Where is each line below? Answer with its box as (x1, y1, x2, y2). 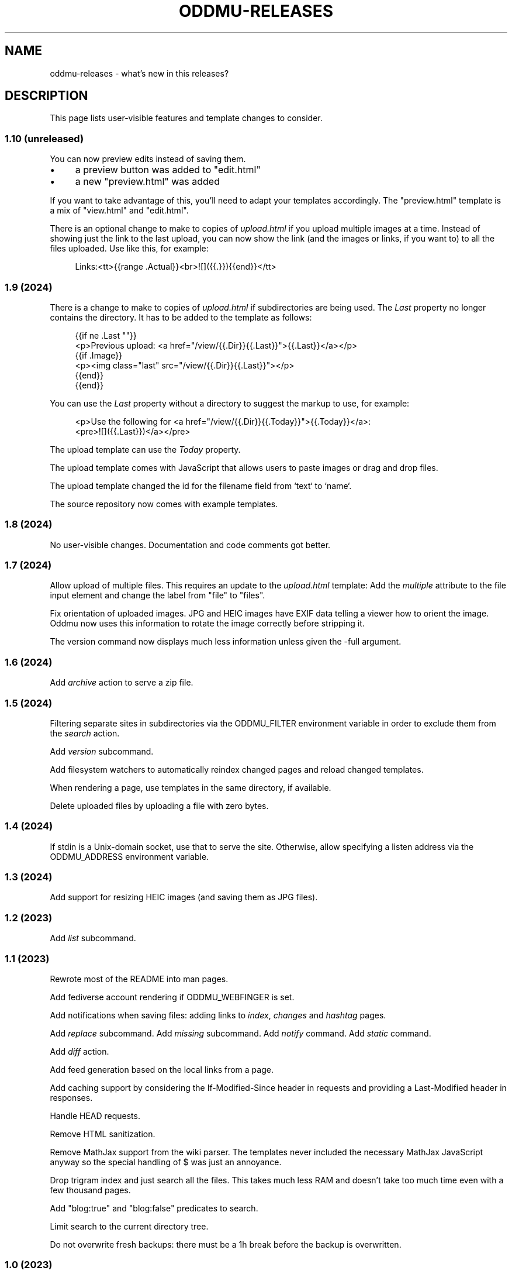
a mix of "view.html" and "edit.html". (50, 205, 189, 216)
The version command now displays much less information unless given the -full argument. (50, 636, 402, 647)
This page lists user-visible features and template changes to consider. (50, 113, 323, 123)
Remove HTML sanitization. (50, 1128, 155, 1139)
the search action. (50, 728, 120, 738)
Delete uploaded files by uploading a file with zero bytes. (50, 800, 269, 811)
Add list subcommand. (50, 933, 136, 944)
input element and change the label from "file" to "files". (50, 590, 265, 601)
